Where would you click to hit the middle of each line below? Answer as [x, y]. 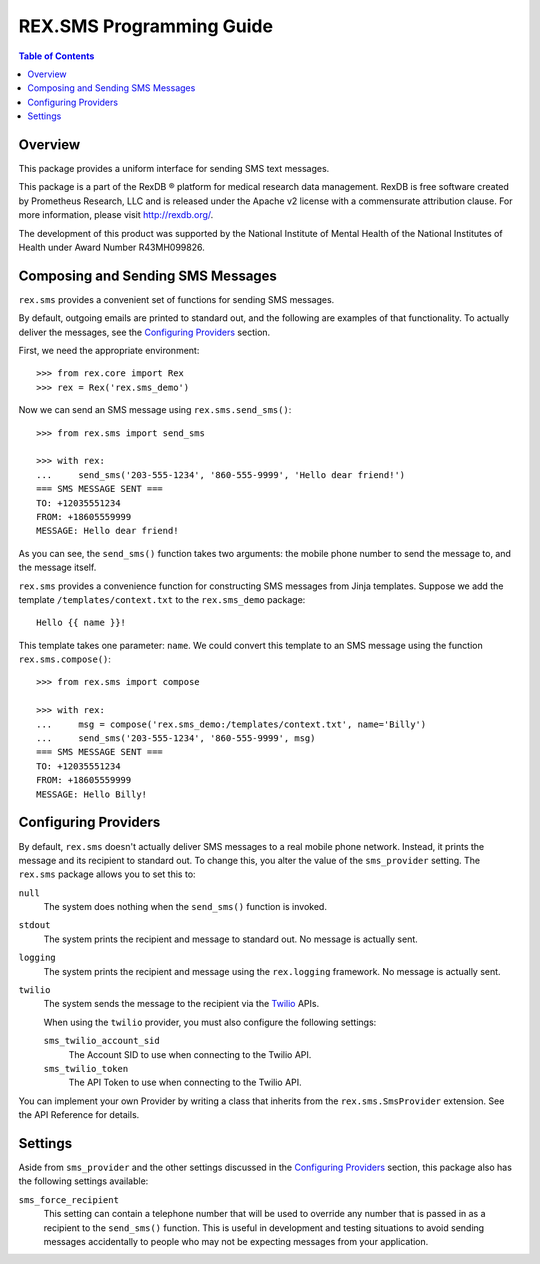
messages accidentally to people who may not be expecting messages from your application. [236, 1241]
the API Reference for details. [79, 1115]
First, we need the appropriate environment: [109, 351]
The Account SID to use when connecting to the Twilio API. [190, 1054]
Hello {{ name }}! [81, 623]
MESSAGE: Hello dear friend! [107, 531]
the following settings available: [83, 1181]
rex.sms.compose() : [65, 659]
